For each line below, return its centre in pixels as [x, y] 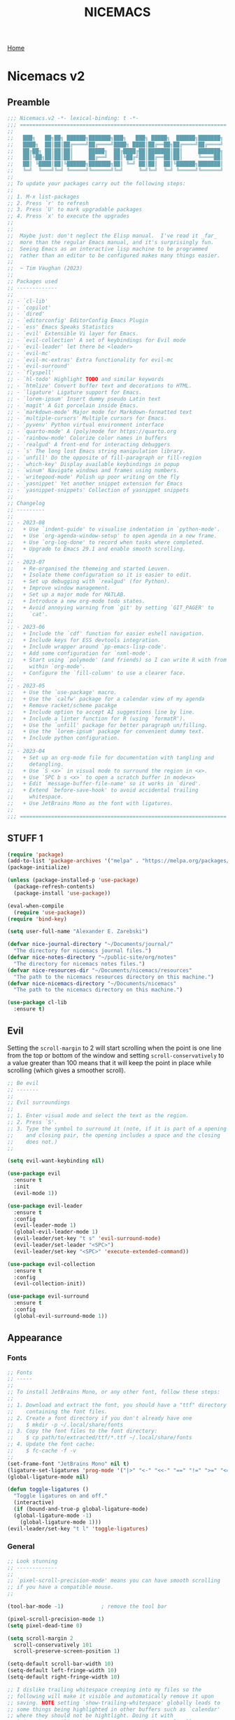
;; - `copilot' [29, 307]
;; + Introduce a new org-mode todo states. [76, 601]
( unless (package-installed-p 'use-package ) [73, 880]
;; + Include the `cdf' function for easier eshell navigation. [106, 634]
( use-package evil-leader [45, 1206]
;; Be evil [23, 1083]
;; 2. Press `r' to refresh [48, 203]
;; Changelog [26, 503]
